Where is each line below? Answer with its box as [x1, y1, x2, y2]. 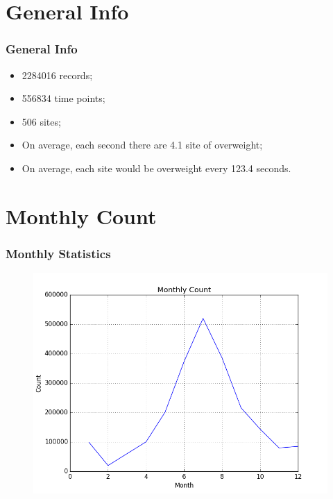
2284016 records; [22, 67, 93, 82]
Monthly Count [6, 201, 157, 230]
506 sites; [22, 114, 61, 128]
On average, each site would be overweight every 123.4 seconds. [22, 160, 291, 175]
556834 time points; [22, 91, 105, 105]
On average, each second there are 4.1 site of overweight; [22, 137, 263, 152]
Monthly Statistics [6, 244, 111, 262]
